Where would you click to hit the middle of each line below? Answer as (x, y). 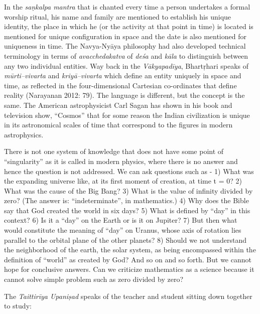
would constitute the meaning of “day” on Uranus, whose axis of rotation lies (123, 230)
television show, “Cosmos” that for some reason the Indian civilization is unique (127, 115)
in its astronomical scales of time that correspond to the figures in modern (118, 125)
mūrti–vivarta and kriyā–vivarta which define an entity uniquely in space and (123, 75)
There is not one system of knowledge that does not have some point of (114, 151)
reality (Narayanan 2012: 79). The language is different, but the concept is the (124, 95)
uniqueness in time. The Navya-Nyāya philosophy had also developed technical (125, 46)
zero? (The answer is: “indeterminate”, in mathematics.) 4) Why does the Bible (126, 200)
